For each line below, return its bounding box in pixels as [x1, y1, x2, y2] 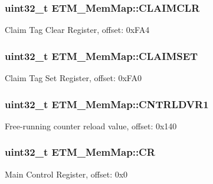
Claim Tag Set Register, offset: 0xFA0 [5, 72, 142, 84]
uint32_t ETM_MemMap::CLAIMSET [5, 48, 198, 63]
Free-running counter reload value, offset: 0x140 [5, 119, 177, 132]
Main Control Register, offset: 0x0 [5, 168, 128, 180]
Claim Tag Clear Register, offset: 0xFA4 [5, 24, 150, 36]
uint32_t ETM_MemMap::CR [5, 145, 155, 159]
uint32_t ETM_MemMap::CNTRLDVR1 [5, 96, 209, 111]
